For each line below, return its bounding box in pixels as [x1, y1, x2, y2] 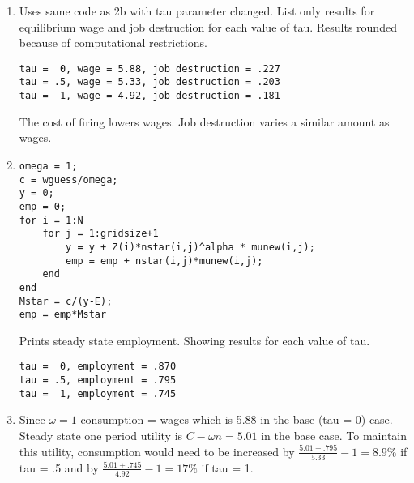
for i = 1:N [19, 214, 83, 226]
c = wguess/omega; [19, 173, 118, 186]
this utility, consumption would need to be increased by [19, 442, 295, 459]
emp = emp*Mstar [19, 309, 107, 321]
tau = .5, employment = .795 [19, 374, 177, 387]
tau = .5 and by [19, 459, 99, 476]
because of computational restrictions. [19, 34, 207, 51]
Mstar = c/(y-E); [19, 295, 113, 307]
